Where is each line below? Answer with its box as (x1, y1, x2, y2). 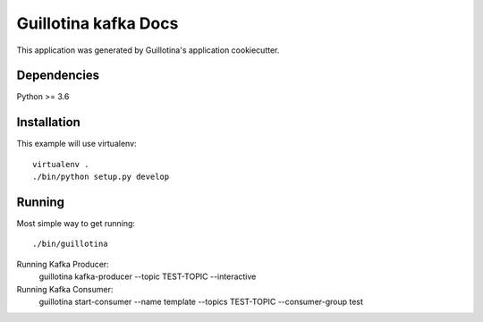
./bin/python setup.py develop (32, 172, 170, 182)
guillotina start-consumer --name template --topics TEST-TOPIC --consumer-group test (38, 296, 364, 307)
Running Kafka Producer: (16, 258, 109, 269)
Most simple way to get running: (16, 218, 136, 229)
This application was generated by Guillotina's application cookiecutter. (16, 45, 280, 55)
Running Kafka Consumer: (16, 284, 114, 294)
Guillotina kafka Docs (16, 13, 179, 33)
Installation (16, 114, 80, 130)
